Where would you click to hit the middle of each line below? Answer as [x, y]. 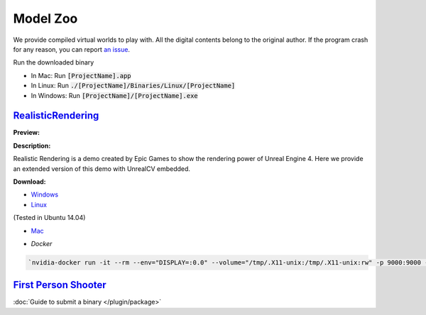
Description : [32, 145]
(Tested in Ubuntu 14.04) [49, 218]
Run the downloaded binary [54, 62]
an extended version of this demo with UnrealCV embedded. [102, 168]
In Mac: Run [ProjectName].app [81, 75]
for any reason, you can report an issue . [72, 49]
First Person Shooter [60, 285]
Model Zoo [45, 18]
